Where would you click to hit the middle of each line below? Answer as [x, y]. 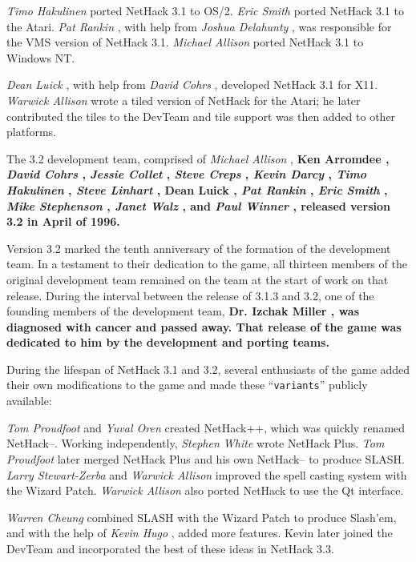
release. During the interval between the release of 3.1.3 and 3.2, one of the [190, 295]
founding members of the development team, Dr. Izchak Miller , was [183, 311]
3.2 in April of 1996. [63, 221]
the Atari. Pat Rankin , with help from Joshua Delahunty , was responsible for [199, 26]
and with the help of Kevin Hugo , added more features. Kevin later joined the [200, 533]
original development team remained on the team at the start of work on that [198, 279]
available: [29, 401]
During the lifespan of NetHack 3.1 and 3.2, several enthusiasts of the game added [208, 369]
